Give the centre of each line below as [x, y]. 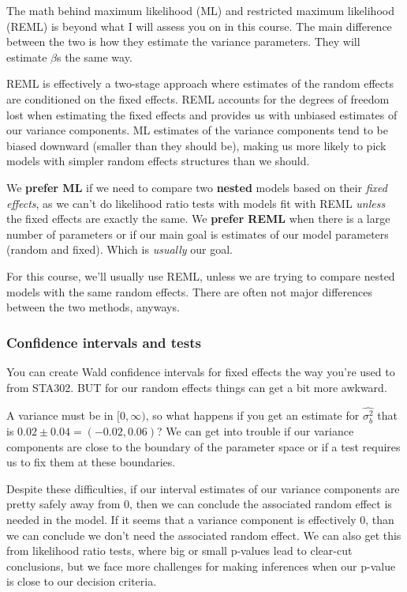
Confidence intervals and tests [104, 342]
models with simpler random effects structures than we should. [158, 161]
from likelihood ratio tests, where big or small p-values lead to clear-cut [179, 551]
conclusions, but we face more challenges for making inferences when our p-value [201, 566]
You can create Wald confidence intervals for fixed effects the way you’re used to [201, 371]
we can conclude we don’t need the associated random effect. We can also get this [204, 535]
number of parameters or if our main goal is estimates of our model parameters [198, 234]
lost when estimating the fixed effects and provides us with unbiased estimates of [202, 114]
